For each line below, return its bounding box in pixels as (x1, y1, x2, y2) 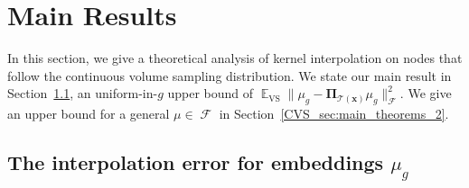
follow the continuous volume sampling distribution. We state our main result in (7, 66, 452, 85)
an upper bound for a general (7, 104, 170, 123)
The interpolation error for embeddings (7, 148, 384, 176)
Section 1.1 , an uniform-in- (7, 84, 158, 103)
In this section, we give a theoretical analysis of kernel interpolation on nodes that (7, 49, 463, 67)
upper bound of (167, 84, 254, 103)
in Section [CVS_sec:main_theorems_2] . (219, 104, 449, 123)
